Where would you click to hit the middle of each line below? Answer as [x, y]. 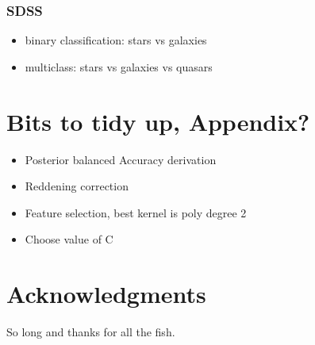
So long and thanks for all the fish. [91, 332]
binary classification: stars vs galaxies [116, 40]
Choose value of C [69, 239]
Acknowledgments [106, 294]
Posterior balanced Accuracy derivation [121, 159]
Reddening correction [77, 186]
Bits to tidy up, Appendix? [158, 121]
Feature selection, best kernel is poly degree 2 [136, 212]
